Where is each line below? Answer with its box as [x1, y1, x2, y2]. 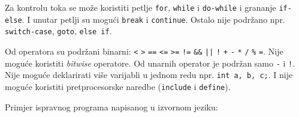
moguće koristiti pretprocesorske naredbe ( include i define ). [5, 80, 231, 92]
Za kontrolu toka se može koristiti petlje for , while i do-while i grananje [5, 1, 276, 13]
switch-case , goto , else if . [5, 25, 112, 37]
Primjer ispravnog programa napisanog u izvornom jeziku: [5, 100, 218, 113]
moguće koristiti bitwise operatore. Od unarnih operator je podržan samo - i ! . [5, 56, 295, 69]
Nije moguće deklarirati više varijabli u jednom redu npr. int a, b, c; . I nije [5, 68, 293, 81]
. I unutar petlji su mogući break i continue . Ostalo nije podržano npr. [22, 13, 285, 25]
